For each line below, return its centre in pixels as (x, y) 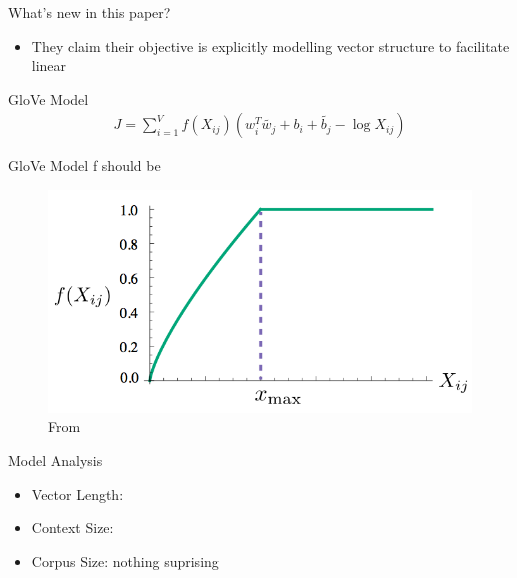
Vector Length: (77, 493)
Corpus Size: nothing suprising (125, 560)
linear (49, 65)
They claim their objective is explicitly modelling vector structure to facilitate (270, 45)
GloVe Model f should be (84, 165)
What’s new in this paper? (89, 12)
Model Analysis (55, 459)
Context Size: (72, 527)
